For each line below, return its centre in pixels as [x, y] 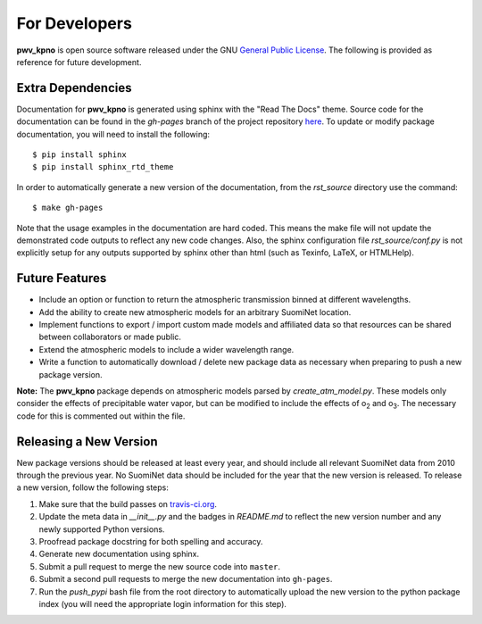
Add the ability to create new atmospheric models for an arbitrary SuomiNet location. [195, 312]
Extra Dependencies [74, 88]
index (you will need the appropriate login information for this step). [163, 603]
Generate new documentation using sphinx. [119, 554]
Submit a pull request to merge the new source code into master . [160, 566]
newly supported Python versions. [102, 529]
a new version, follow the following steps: [92, 487]
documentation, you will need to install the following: [113, 134]
